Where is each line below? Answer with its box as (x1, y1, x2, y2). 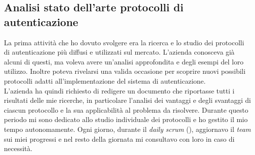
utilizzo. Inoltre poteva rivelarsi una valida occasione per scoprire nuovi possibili (4, 66, 246, 76)
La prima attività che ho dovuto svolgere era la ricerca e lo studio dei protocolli (4, 37, 244, 47)
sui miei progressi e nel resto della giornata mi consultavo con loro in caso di (4, 133, 235, 144)
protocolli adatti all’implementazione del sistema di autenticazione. (4, 75, 206, 86)
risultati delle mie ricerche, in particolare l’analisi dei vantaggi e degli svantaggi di (4, 95, 251, 105)
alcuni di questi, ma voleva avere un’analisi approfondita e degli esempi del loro (4, 56, 244, 66)
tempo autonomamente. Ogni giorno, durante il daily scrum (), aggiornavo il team (4, 124, 251, 134)
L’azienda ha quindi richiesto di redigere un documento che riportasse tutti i (4, 85, 235, 95)
